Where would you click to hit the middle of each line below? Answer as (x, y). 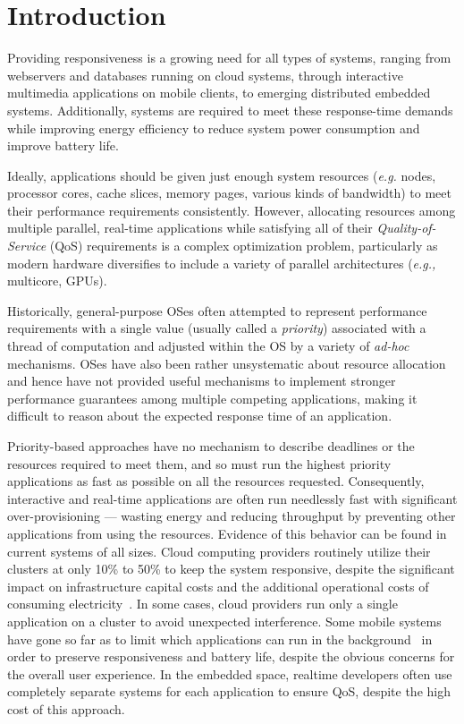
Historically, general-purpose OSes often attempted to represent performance (217, 310)
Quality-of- (406, 228)
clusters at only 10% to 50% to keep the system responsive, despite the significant (231, 569)
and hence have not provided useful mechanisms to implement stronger (202, 381)
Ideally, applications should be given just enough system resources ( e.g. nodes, (222, 175)
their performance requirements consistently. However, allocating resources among (232, 210)
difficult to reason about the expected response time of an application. (200, 416)
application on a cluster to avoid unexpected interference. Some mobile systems (224, 621)
